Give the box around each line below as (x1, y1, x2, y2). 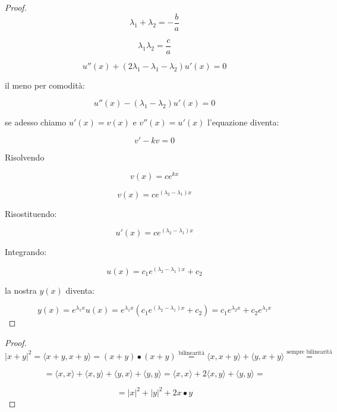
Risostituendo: (5, 207, 57, 219)
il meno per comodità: (5, 78, 85, 91)
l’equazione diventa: (207, 116, 279, 128)
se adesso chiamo (5, 116, 67, 128)
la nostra (5, 284, 37, 296)
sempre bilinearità (286, 349, 332, 356)
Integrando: (5, 246, 47, 258)
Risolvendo (5, 150, 45, 163)
